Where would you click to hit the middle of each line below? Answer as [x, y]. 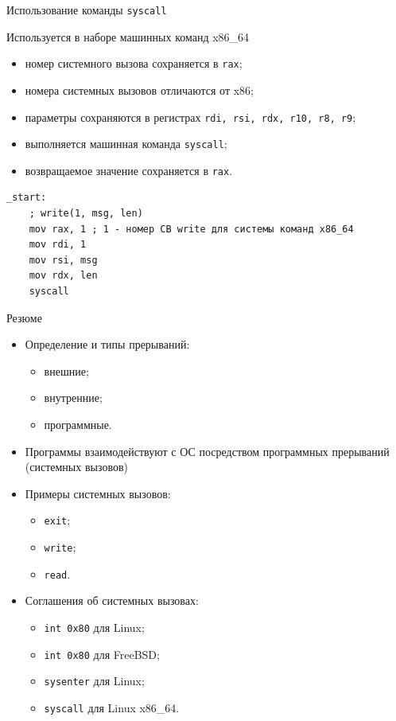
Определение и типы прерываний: [107, 344]
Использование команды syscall [87, 10]
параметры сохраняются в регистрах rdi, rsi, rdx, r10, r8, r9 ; [190, 117]
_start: [27, 198]
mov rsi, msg [63, 260]
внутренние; [73, 398]
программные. [78, 424]
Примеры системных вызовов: [98, 493]
